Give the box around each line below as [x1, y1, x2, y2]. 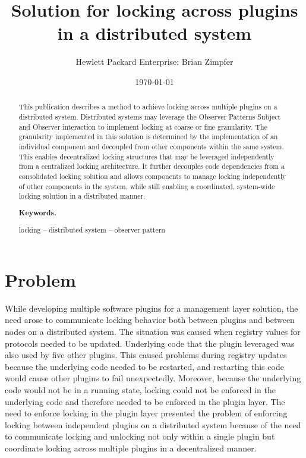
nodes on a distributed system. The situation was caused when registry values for [5, 325, 301, 338]
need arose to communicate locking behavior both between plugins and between [5, 313, 295, 326]
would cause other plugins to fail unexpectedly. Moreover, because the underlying [5, 372, 301, 384]
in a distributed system [57, 21, 252, 45]
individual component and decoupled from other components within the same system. [18, 141, 284, 151]
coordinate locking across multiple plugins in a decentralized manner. [5, 442, 257, 454]
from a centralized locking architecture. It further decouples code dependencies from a [18, 161, 285, 171]
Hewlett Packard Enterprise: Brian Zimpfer [75, 55, 234, 68]
